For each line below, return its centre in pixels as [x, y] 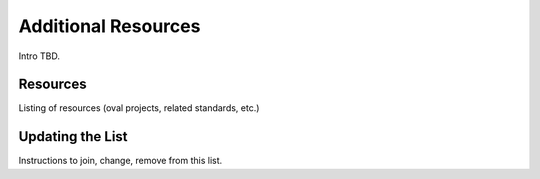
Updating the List [73, 136]
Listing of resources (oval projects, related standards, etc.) [139, 108]
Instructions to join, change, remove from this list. [120, 161]
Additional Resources [109, 26]
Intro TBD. [39, 56]
